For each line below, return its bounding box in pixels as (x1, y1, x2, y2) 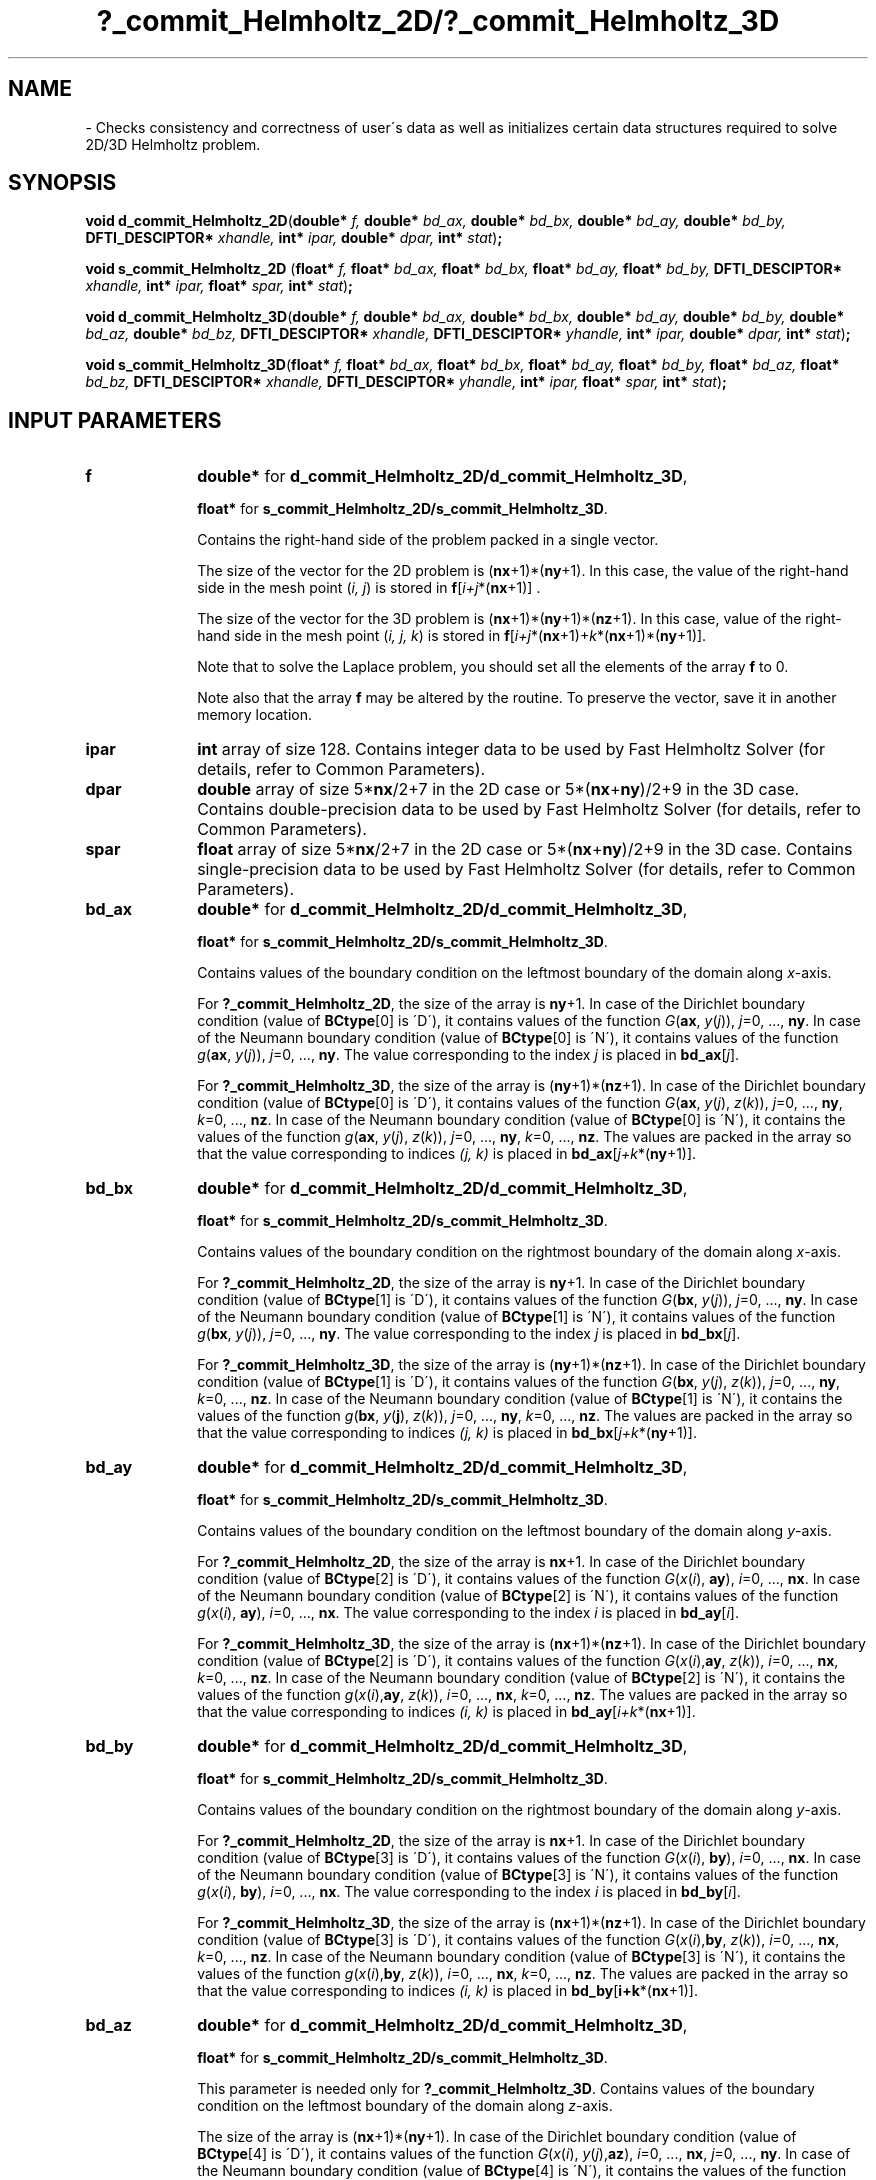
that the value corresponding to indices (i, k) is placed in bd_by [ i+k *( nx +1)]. (197, 1982, 698, 2000)
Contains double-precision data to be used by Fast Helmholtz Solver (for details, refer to (197, 799, 861, 820)
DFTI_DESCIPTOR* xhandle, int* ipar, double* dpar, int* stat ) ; (85, 229, 503, 247)
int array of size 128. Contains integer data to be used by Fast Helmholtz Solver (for (197, 739, 825, 760)
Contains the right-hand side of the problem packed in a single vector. (197, 531, 659, 549)
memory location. (197, 706, 313, 724)
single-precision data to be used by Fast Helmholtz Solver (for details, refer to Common (197, 859, 856, 880)
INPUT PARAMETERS (8, 407, 222, 433)
